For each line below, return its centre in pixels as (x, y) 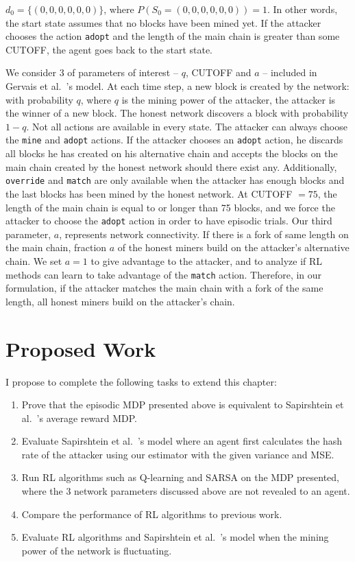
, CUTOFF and (218, 72)
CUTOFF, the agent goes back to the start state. (109, 49)
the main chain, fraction (56, 247)
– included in (290, 72)
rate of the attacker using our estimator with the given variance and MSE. (178, 454)
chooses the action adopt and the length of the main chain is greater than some (173, 36)
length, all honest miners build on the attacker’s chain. (120, 301)
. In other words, (303, 9)
